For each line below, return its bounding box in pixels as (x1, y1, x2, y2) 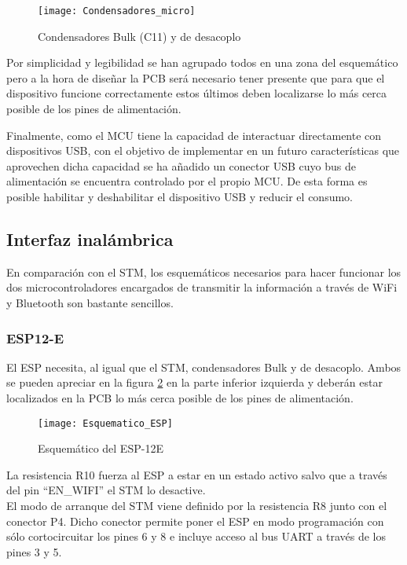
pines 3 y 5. (6, 543, 62, 559)
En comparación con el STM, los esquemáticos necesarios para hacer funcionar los (6, 263, 401, 280)
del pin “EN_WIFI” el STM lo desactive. (6, 482, 206, 498)
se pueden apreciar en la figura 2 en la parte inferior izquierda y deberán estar (6, 374, 383, 391)
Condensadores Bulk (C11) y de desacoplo (38, 28, 241, 44)
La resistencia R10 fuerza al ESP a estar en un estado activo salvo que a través (6, 466, 387, 482)
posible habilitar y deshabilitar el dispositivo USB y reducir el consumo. (6, 189, 353, 204)
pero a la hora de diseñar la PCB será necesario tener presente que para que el (6, 69, 385, 86)
